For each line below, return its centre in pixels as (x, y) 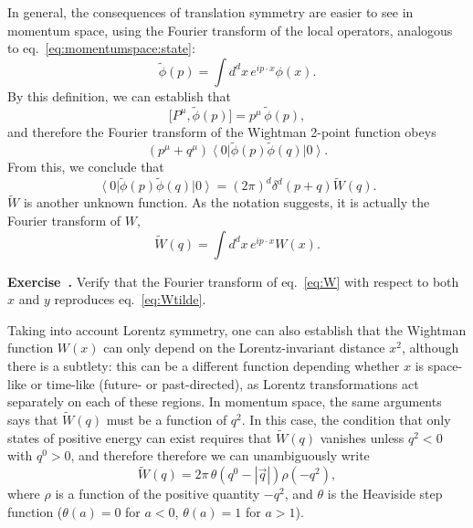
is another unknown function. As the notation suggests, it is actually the (226, 202)
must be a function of (167, 419)
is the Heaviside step (385, 494)
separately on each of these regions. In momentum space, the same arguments (225, 401)
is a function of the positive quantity (158, 494)
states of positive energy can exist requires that (140, 437)
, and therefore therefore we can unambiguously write (220, 455)
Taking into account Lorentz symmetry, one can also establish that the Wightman (237, 329)
